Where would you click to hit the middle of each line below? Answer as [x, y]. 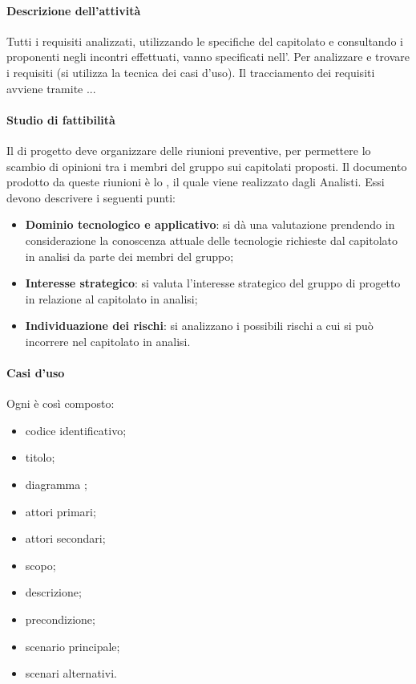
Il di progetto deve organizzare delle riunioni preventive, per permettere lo [189, 150]
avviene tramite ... [51, 88]
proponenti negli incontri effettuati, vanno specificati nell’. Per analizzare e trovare [208, 57]
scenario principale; [73, 646]
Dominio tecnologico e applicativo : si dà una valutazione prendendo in [210, 224]
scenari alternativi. [71, 673]
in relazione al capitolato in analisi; [111, 298]
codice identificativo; [76, 430]
